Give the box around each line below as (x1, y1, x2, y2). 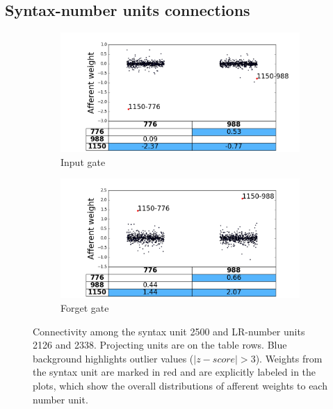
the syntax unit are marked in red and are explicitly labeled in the (33, 365, 316, 379)
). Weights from (255, 351, 323, 365)
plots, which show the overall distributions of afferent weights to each (33, 378, 327, 392)
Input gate (60, 154, 106, 169)
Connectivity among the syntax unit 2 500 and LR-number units (33, 324, 305, 338)
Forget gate (60, 300, 109, 315)
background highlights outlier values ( (33, 351, 194, 365)
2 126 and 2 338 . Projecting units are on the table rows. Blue (33, 337, 287, 352)
